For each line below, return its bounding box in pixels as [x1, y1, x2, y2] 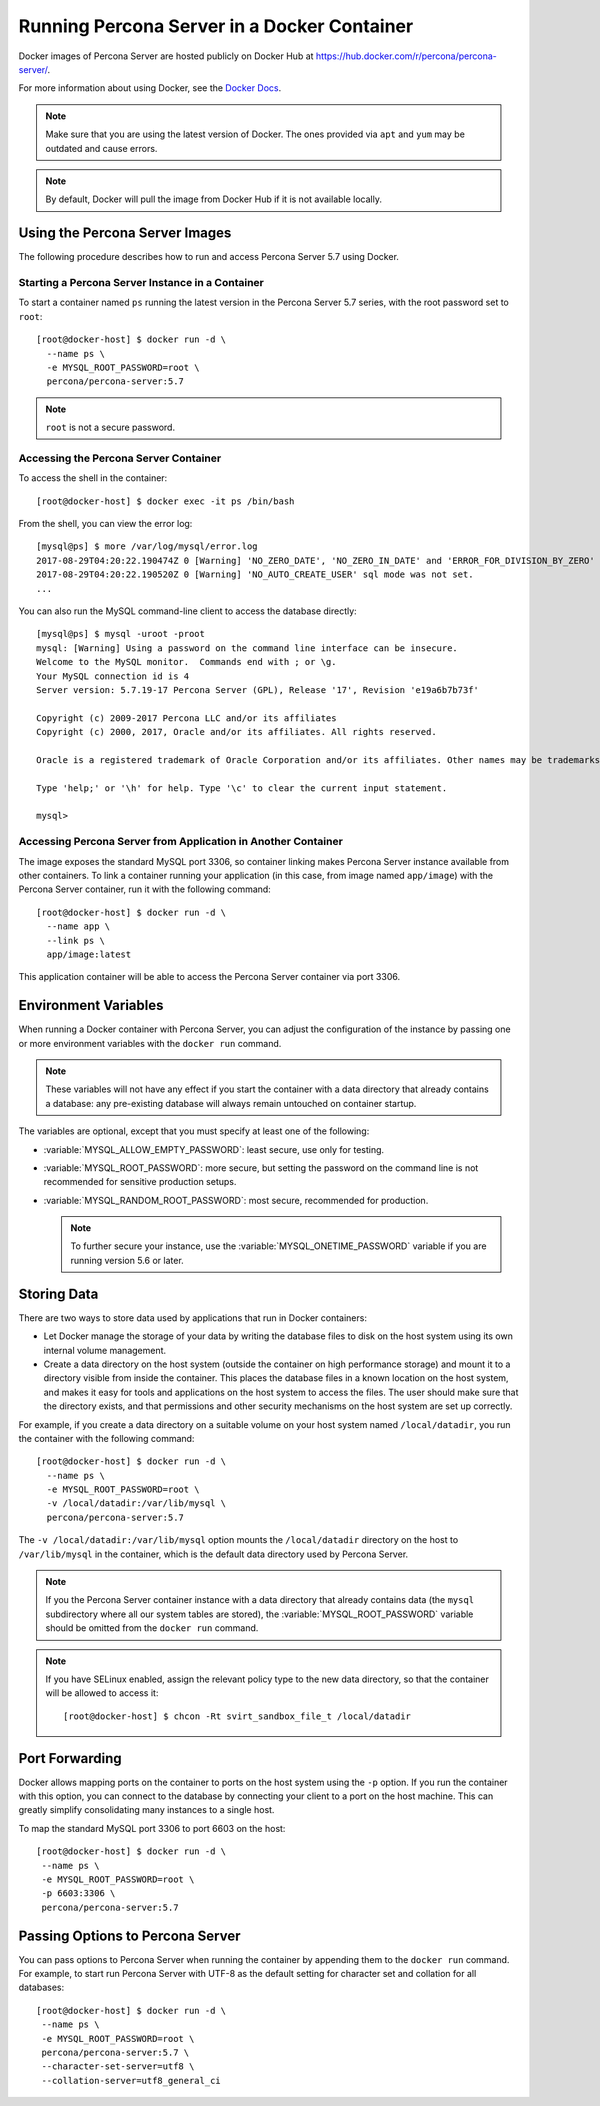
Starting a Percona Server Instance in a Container [18, 275, 265, 289]
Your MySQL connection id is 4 [36, 670, 190, 682]
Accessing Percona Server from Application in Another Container [18, 835, 344, 849]
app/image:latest [46, 948, 132, 960]
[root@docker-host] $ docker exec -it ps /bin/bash [36, 495, 295, 507]
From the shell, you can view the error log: [18, 517, 193, 529]
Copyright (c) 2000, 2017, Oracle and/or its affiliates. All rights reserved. [36, 726, 437, 738]
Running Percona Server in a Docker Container [18, 15, 414, 37]
